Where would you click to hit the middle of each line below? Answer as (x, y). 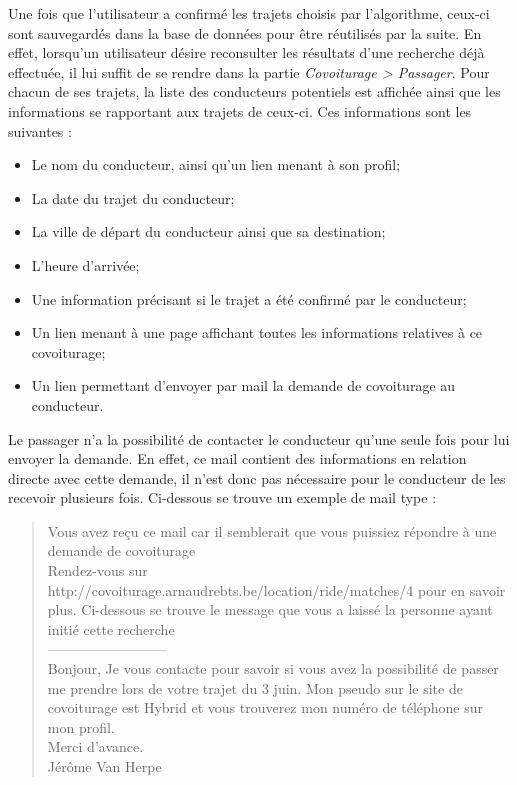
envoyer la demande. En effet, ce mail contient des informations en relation (237, 458)
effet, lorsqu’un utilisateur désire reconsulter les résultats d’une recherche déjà (246, 52)
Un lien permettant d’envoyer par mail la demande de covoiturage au (243, 385)
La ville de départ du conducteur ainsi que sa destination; (208, 231)
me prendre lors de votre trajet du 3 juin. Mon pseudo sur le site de (255, 687)
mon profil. (81, 726)
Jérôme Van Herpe (104, 766)
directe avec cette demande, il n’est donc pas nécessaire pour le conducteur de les (257, 477)
